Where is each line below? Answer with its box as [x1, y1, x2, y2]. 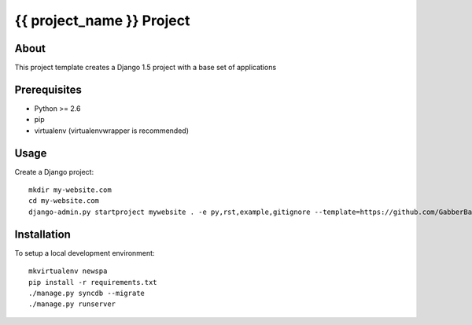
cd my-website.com [28, 197, 100, 205]
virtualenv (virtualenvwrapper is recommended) [34, 126, 189, 135]
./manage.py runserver [28, 300, 116, 308]
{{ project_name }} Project [14, 12, 190, 29]
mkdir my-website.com [28, 186, 112, 194]
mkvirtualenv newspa [28, 267, 108, 275]
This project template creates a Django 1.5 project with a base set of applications [14, 63, 277, 72]
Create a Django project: [14, 167, 94, 176]
